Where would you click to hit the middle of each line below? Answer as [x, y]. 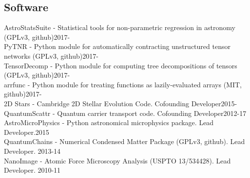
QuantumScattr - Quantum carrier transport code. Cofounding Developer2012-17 [125, 113]
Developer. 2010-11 [32, 170]
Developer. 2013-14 [32, 151]
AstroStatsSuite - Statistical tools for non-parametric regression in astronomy [120, 27]
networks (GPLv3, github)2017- [51, 56]
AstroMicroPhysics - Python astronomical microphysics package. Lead [109, 122]
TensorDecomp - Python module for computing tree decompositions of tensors [121, 65]
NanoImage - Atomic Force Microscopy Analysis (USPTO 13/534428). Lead [117, 160]
